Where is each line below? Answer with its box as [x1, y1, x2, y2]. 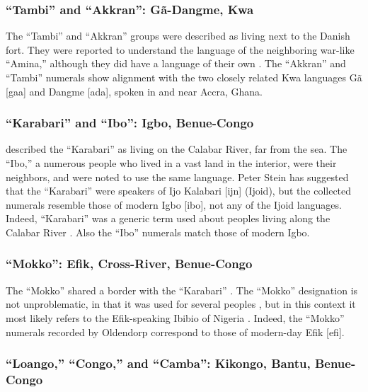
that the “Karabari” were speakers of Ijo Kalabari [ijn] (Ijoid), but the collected [6, 183, 352, 198]
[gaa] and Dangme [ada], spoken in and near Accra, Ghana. [6, 83, 263, 98]
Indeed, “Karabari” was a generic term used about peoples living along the [6, 211, 330, 226]
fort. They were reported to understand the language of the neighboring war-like [6, 42, 355, 57]
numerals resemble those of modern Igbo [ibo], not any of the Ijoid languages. [6, 197, 342, 212]
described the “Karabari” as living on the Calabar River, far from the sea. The [6, 142, 347, 156]
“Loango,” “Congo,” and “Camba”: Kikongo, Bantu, [6, 354, 311, 372]
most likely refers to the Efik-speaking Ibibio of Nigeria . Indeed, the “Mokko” [6, 310, 345, 325]
